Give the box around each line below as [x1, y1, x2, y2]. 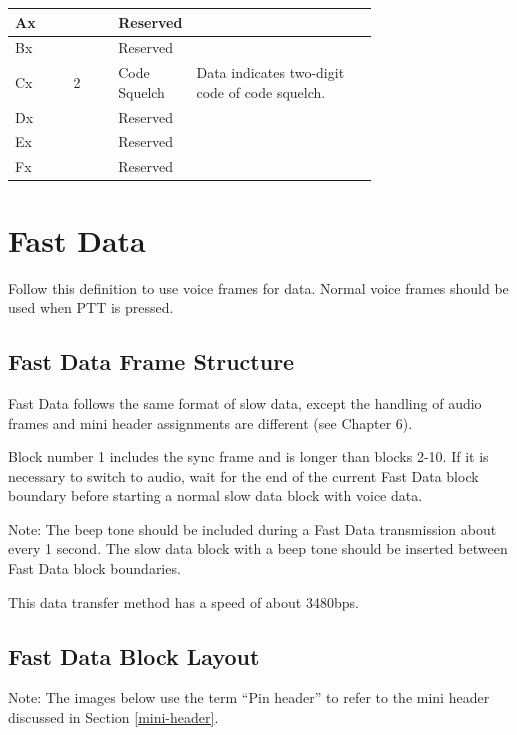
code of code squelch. [196, 81, 326, 102]
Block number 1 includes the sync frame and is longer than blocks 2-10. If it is [8, 446, 489, 467]
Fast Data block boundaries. [8, 558, 181, 579]
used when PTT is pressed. [8, 297, 174, 318]
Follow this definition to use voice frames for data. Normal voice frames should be [8, 277, 509, 298]
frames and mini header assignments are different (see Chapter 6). [8, 412, 413, 433]
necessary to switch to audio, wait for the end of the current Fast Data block [8, 465, 479, 486]
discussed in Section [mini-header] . [8, 707, 219, 728]
